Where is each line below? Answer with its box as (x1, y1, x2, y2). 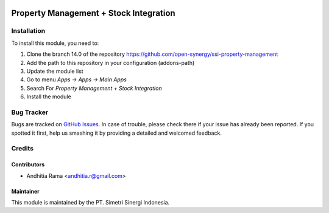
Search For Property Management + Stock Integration (26, 84, 162, 92)
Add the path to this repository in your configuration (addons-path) (26, 59, 195, 66)
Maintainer (11, 188, 40, 195)
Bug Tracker (11, 108, 49, 117)
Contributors (11, 161, 45, 168)
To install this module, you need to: (11, 39, 99, 47)
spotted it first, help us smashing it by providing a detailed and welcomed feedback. (11, 129, 222, 137)
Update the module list (26, 67, 83, 75)
